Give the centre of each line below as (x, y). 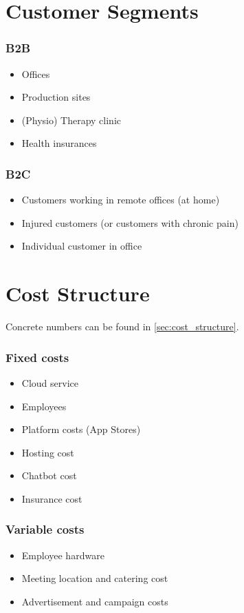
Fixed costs (37, 357)
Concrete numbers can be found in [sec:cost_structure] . (122, 326)
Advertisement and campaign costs (95, 601)
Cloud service (50, 382)
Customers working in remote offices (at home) (121, 200)
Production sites (56, 97)
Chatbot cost (49, 475)
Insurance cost (52, 498)
